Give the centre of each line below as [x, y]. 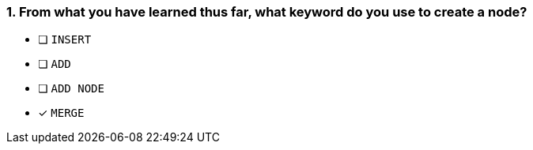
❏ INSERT [65, 39]
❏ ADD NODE [71, 88]
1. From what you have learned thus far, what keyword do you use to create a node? [267, 12]
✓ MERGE [61, 113]
